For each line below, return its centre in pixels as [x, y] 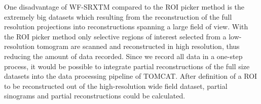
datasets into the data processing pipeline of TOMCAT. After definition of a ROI [131, 76]
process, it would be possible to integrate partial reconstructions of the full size [127, 66]
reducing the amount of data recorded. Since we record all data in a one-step [123, 56]
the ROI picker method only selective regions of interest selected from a [115, 36]
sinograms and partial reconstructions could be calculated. [95, 96]
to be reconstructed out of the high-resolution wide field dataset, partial [116, 86]
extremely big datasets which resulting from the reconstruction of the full [118, 16]
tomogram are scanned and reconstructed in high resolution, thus [138, 46]
